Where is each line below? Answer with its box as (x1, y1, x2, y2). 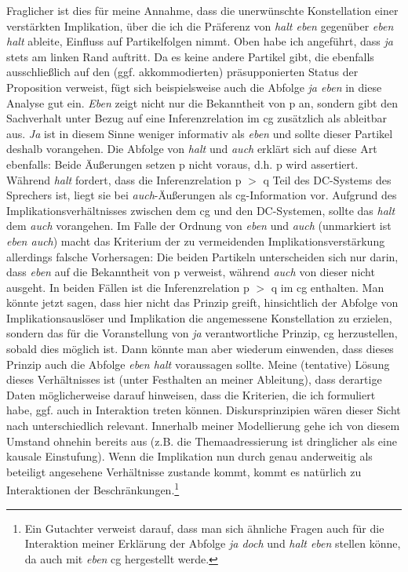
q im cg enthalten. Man (271, 279, 384, 295)
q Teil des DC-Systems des (263, 171, 392, 188)
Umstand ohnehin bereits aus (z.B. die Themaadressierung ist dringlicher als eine (6, 432, 397, 449)
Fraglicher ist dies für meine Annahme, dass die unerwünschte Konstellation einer (6, 2, 399, 18)
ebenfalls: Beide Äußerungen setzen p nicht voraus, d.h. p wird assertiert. (6, 155, 359, 172)
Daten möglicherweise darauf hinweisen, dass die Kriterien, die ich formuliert (6, 386, 376, 403)
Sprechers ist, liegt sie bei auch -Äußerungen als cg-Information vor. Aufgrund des (6, 187, 397, 203)
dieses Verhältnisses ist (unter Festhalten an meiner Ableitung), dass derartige (6, 371, 382, 388)
